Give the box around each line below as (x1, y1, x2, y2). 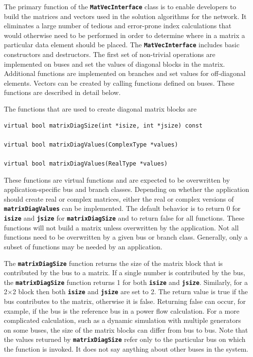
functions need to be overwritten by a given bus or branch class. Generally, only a (4, 232, 248, 242)
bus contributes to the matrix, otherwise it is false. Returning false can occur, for (4, 296, 246, 306)
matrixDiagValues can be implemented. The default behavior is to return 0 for (4, 203, 241, 213)
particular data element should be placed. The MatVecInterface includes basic (4, 39, 240, 50)
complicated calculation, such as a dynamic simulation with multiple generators (4, 315, 241, 325)
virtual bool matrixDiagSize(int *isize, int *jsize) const (4, 122, 203, 129)
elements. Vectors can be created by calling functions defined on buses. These (4, 77, 235, 88)
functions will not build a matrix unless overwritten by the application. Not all (4, 222, 239, 232)
